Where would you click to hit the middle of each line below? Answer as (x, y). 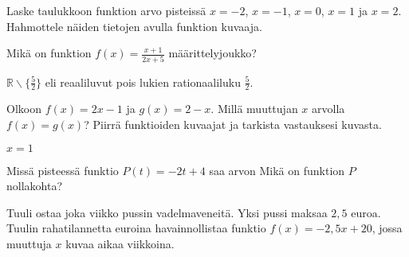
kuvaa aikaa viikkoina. (120, 243)
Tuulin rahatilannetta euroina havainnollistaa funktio (136, 228)
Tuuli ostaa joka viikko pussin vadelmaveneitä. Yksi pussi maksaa (167, 212)
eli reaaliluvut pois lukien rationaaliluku (143, 82)
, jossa (387, 228)
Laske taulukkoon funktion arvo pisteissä (106, 10)
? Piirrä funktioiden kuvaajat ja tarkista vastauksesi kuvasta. (233, 124)
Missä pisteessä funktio (63, 170)
